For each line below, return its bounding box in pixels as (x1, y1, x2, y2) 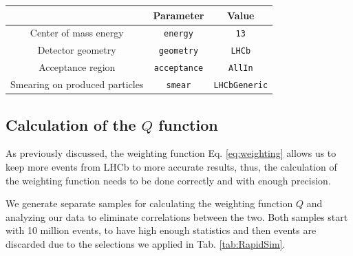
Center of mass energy (30, 25, 124, 40)
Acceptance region (39, 60, 116, 74)
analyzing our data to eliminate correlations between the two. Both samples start (6, 209, 348, 224)
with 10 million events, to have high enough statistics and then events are (6, 223, 317, 237)
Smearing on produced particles (10, 77, 144, 92)
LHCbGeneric (213, 81, 268, 91)
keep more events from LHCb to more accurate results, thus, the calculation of (6, 160, 337, 174)
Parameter (153, 8, 204, 22)
